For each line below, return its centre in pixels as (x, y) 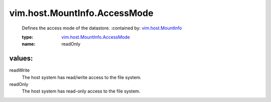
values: (21, 58)
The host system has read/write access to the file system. (82, 77)
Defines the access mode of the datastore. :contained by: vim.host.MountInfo (102, 28)
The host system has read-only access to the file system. (81, 91)
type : (28, 37)
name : (29, 44)
